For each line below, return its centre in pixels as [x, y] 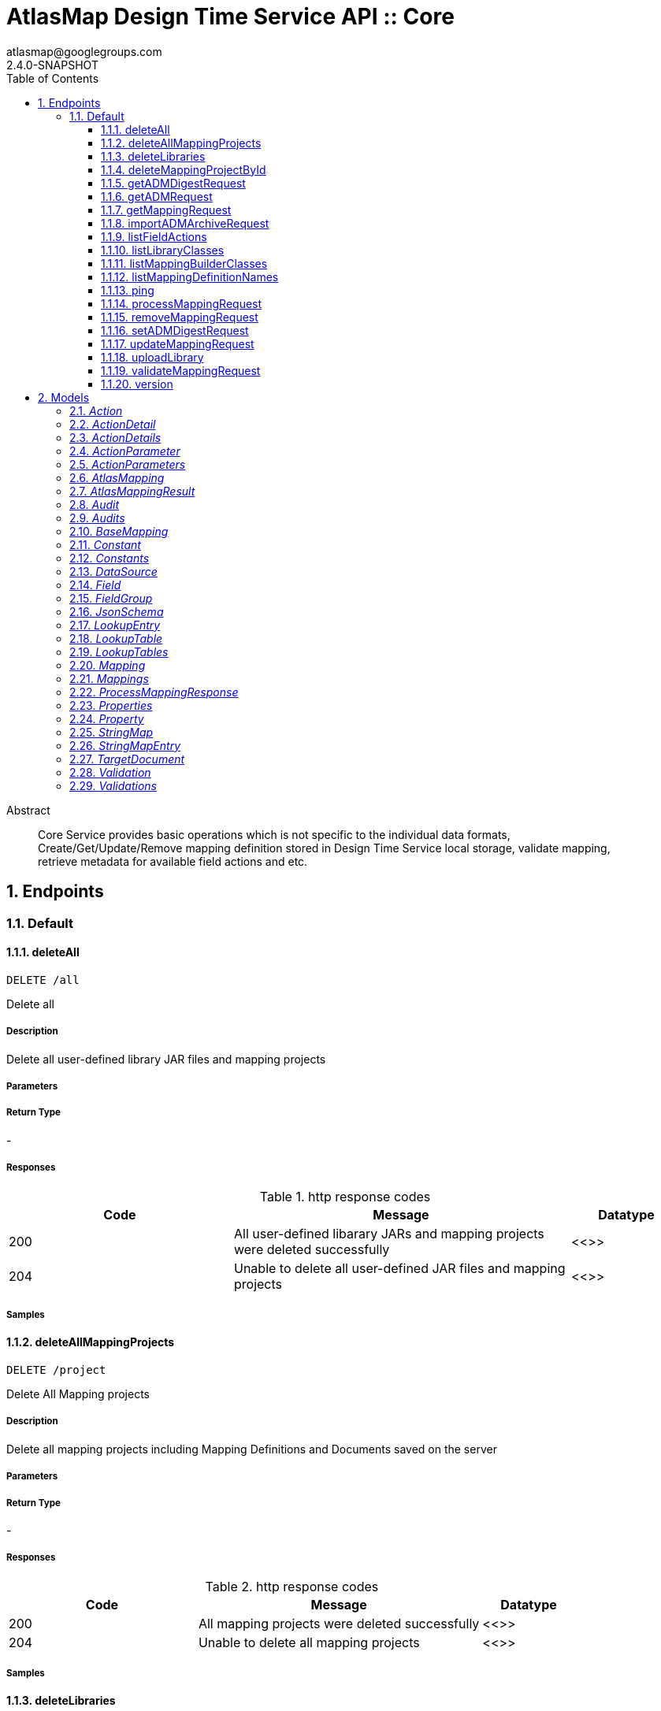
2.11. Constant [105, 544]
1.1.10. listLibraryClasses [163, 250]
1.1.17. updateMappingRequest [178, 343]
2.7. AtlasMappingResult [132, 491]
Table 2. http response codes [292, 1586]
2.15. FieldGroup [111, 598]
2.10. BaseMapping [119, 531]
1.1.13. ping [128, 290]
